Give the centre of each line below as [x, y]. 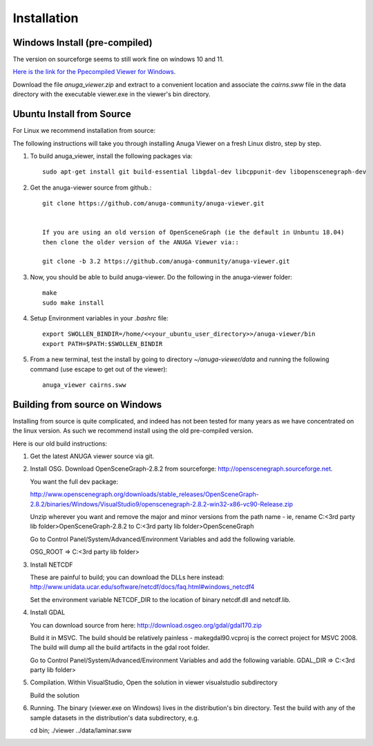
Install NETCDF [51, 565]
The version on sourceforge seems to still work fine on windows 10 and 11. [118, 60]
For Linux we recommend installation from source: [84, 131]
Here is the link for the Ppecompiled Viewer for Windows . [94, 72]
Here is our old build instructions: [60, 444]
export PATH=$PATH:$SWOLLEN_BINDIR [103, 344]
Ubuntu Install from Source [72, 114]
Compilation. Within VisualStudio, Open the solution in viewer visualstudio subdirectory [154, 682]
